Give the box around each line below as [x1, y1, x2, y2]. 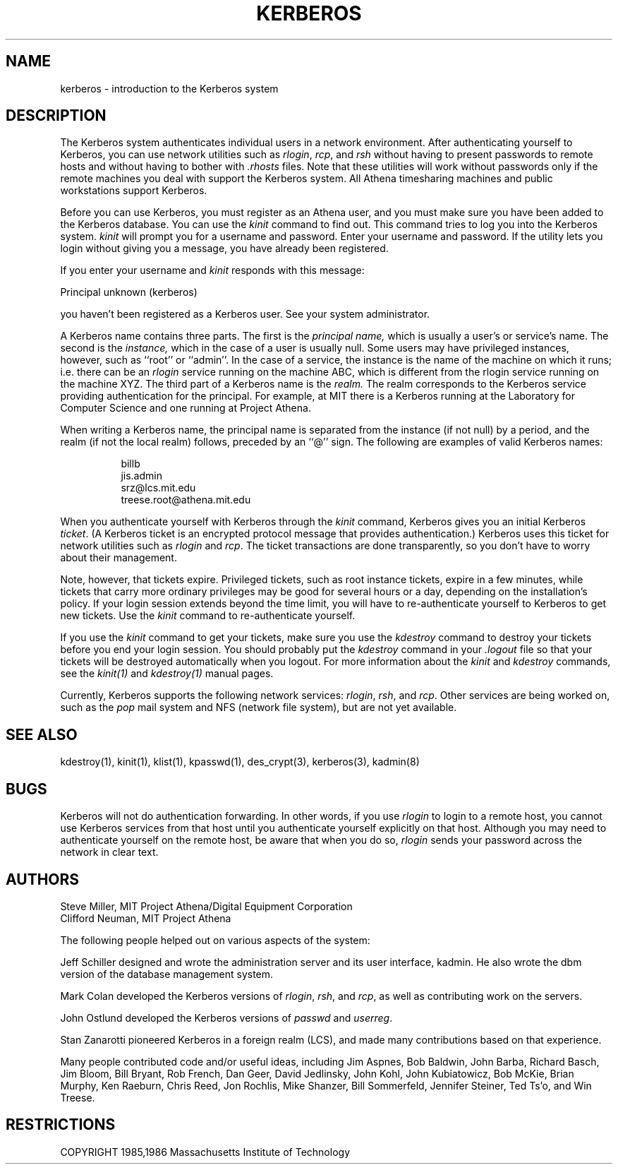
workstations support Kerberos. [60, 184, 207, 197]
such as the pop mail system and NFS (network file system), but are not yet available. [60, 701, 457, 714]
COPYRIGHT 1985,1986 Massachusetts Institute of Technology [60, 1145, 351, 1158]
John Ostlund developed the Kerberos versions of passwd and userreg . [60, 1011, 393, 1024]
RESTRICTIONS [6, 1116, 116, 1134]
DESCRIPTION [6, 107, 107, 125]
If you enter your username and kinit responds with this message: [60, 264, 365, 277]
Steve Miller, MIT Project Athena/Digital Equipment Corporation [60, 900, 353, 912]
